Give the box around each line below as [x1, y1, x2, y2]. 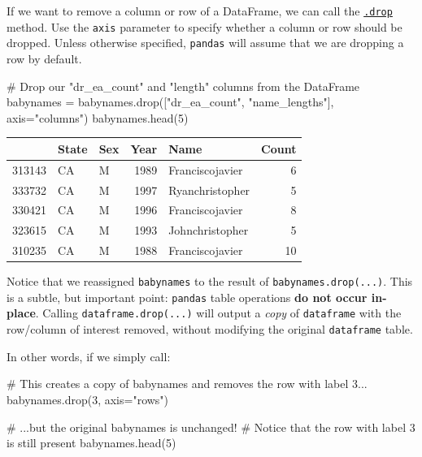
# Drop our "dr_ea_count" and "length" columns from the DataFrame [7, 77, 360, 94]
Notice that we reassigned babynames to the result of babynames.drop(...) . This [7, 273, 413, 290]
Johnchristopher [168, 222, 249, 239]
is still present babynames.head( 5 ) [7, 434, 176, 451]
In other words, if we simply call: [7, 347, 171, 364]
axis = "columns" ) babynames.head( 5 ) [7, 109, 189, 126]
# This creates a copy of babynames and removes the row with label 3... [7, 375, 368, 392]
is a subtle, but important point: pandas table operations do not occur [7, 288, 368, 305]
